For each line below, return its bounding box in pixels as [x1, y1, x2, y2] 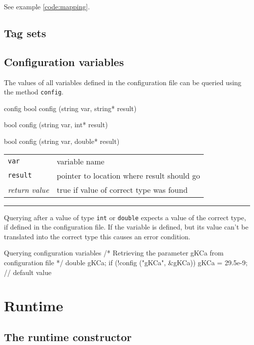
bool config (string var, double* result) [4, 136, 120, 146]
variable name [57, 155, 105, 167]
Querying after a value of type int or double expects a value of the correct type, [4, 212, 246, 222]
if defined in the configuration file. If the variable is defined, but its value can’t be [4, 222, 249, 232]
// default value [4, 267, 52, 277]
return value [8, 184, 49, 195]
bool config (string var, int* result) [4, 119, 108, 130]
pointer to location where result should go [57, 169, 200, 181]
